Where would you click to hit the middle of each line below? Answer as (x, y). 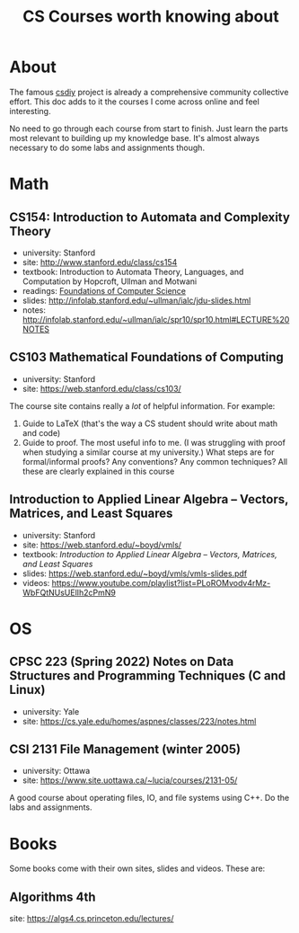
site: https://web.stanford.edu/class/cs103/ (101, 388)
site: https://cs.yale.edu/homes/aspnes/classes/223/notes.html (139, 721)
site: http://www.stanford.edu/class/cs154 (100, 262)
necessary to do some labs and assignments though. (107, 147)
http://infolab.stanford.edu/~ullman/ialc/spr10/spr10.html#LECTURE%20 (156, 319)
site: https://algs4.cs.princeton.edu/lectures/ (92, 919)
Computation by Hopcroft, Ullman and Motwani (110, 281)
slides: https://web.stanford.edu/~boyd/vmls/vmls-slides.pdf (135, 573)
